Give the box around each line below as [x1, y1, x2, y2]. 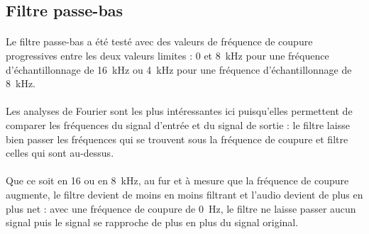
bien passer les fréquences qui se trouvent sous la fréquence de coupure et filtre [6, 131, 348, 146]
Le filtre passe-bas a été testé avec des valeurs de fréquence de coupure [6, 34, 313, 49]
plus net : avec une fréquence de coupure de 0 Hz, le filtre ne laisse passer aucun [6, 201, 356, 216]
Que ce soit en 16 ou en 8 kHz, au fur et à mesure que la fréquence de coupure [6, 173, 349, 188]
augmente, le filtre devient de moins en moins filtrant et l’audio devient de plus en [6, 186, 363, 201]
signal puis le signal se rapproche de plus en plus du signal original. [6, 215, 299, 230]
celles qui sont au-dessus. [6, 145, 114, 160]
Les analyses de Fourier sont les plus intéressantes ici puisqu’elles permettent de [6, 104, 353, 118]
